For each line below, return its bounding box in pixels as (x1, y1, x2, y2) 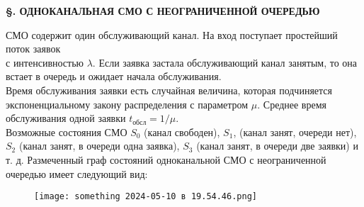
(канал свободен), (144, 124, 220, 139)
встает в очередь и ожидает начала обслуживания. (6, 69, 222, 84)
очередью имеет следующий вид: (6, 166, 148, 181)
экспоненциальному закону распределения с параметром (6, 96, 249, 111)
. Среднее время (257, 96, 326, 111)
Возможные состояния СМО (6, 124, 127, 139)
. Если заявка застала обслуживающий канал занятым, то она (92, 55, 358, 69)
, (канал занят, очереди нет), (233, 124, 357, 139)
